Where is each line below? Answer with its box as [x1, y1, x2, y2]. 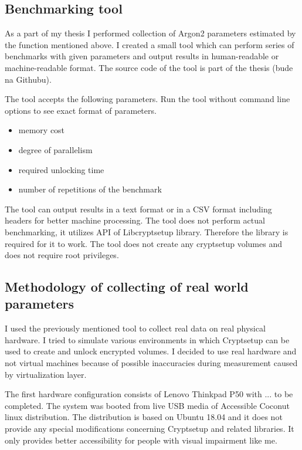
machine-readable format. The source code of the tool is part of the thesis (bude [5, 61, 293, 73]
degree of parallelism [18, 143, 93, 155]
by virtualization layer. [5, 368, 87, 380]
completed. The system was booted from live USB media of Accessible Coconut [5, 399, 290, 411]
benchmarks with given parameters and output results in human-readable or [5, 50, 279, 62]
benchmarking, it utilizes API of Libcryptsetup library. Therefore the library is [5, 225, 289, 238]
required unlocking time [18, 163, 104, 175]
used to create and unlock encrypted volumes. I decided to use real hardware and [5, 345, 297, 357]
